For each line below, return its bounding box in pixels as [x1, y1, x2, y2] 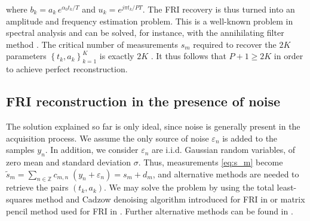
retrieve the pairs [6, 181, 69, 194]
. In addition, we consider [45, 143, 139, 156]
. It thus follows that [151, 50, 226, 62]
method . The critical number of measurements [6, 38, 179, 50]
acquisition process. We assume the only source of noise [6, 131, 209, 144]
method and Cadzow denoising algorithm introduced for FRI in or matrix [35, 192, 305, 205]
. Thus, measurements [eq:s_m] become [138, 155, 283, 168]
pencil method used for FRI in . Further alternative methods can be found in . [6, 204, 293, 217]
